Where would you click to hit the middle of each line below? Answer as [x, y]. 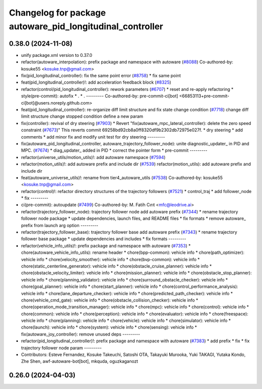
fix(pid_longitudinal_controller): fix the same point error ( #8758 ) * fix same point [101, 76]
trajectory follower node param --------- [61, 348]
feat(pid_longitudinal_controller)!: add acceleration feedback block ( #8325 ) [96, 82]
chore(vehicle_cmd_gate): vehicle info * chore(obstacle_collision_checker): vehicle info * [110, 300]
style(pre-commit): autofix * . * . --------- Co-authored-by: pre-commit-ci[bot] [100, 96]
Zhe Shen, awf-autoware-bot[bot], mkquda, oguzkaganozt [80, 361]
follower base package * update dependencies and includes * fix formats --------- [104, 239]
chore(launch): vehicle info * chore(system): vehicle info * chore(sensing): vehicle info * [109, 327]
